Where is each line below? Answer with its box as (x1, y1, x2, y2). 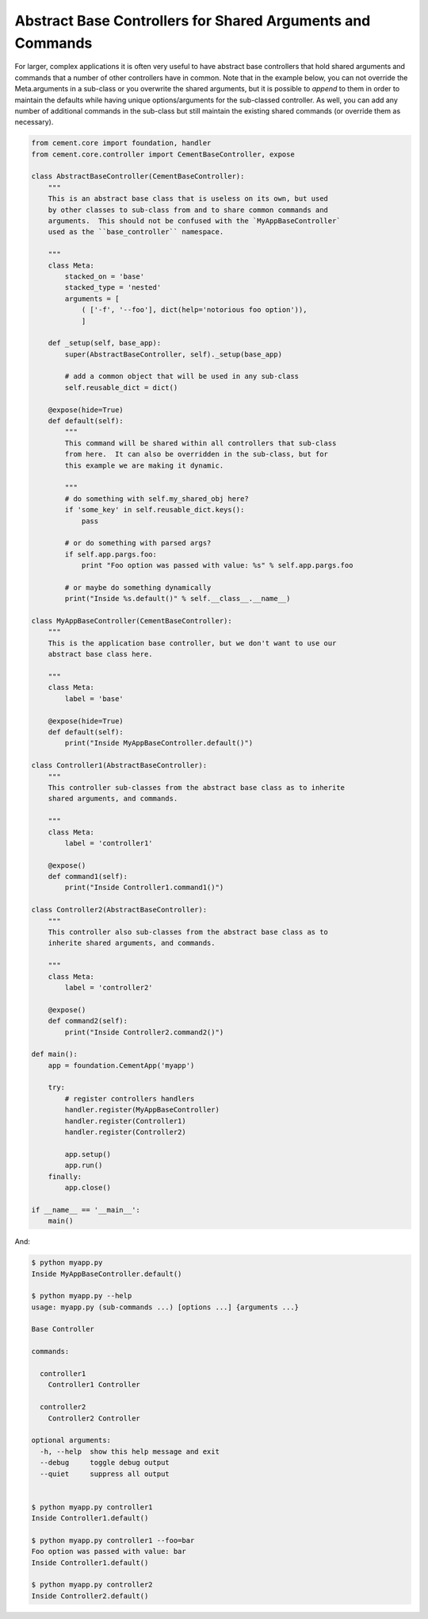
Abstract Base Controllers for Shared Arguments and (14, 12, 371, 29)
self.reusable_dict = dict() (64, 383, 178, 392)
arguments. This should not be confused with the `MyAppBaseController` (48, 217, 341, 226)
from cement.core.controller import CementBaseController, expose (31, 149, 295, 159)
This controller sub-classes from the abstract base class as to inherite (48, 783, 345, 792)
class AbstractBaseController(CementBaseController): (31, 172, 245, 181)
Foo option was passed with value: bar (31, 1547, 186, 1556)
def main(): (31, 1050, 78, 1059)
